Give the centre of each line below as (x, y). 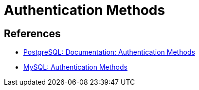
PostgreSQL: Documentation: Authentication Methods (109, 52)
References (32, 33)
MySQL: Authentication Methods (75, 67)
